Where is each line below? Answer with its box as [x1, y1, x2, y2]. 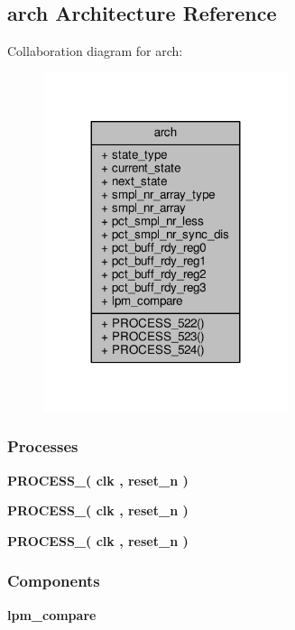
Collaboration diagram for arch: [7, 42, 183, 60]
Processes [7, 435, 78, 458]
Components [7, 570, 100, 592]
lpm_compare [7, 605, 97, 624]
